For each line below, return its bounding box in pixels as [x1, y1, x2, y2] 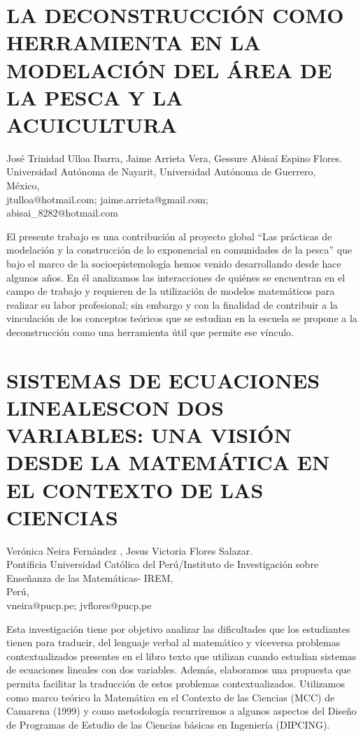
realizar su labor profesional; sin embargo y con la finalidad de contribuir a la [6, 297, 338, 312]
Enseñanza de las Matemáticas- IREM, [6, 570, 173, 585]
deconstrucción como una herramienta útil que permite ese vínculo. [6, 325, 294, 339]
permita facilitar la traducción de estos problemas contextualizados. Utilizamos [6, 676, 345, 690]
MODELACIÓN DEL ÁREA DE [6, 55, 332, 84]
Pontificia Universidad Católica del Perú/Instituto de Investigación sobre [6, 557, 319, 571]
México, [6, 178, 40, 193]
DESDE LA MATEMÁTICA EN [6, 448, 330, 476]
